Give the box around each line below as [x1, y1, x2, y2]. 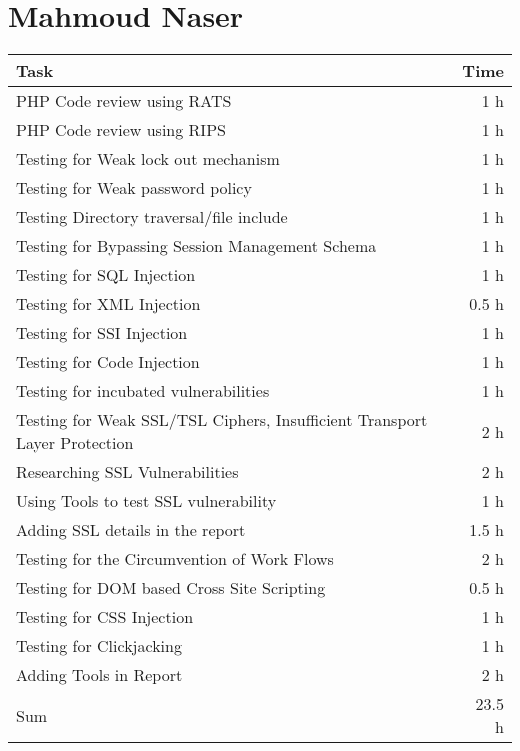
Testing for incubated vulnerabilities [16, 379, 270, 403]
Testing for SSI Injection [16, 321, 188, 345]
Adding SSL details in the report [16, 518, 246, 542]
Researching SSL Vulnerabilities [16, 460, 239, 484]
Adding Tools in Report [16, 663, 183, 687]
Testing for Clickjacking [16, 634, 182, 658]
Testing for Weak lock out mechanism [16, 147, 280, 171]
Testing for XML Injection [16, 292, 201, 316]
